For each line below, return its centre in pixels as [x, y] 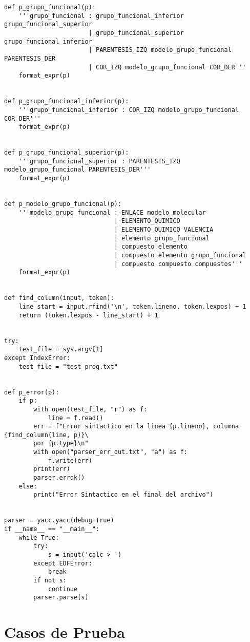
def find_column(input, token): [59, 298]
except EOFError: [63, 563]
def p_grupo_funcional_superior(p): [67, 153]
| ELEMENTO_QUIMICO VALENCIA [164, 230]
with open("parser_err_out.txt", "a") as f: [110, 452]
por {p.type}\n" [61, 443]
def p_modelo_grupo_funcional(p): [63, 204]
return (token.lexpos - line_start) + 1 [88, 315]
